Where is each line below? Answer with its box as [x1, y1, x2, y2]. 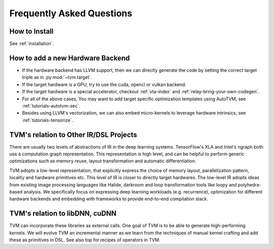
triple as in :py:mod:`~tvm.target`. [22, 74, 92, 80]
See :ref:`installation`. [9, 41, 54, 47]
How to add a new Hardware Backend [9, 53, 130, 62]
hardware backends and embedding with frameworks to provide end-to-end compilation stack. [9, 196, 209, 202]
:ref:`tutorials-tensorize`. [22, 117, 74, 123]
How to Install [9, 27, 54, 36]
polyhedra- [237, 181, 261, 188]
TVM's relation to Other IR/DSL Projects [9, 130, 138, 139]
